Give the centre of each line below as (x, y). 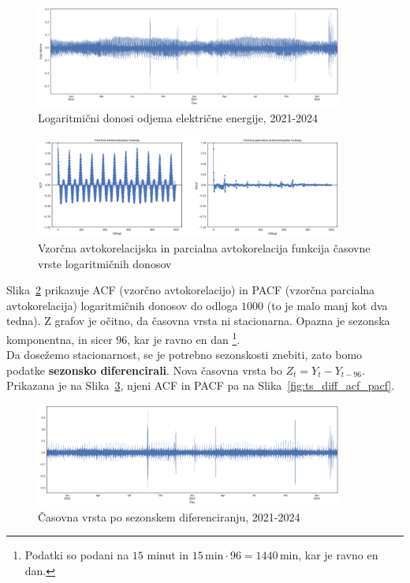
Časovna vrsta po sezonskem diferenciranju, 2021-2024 (169, 516)
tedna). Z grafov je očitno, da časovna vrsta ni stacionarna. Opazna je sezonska (198, 321)
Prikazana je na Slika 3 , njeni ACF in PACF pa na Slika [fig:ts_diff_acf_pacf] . (201, 385)
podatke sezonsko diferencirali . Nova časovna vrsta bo (144, 370)
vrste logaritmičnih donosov (105, 263)
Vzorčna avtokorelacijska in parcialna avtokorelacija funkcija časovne (204, 247)
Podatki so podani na (77, 555)
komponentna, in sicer (60, 339)
